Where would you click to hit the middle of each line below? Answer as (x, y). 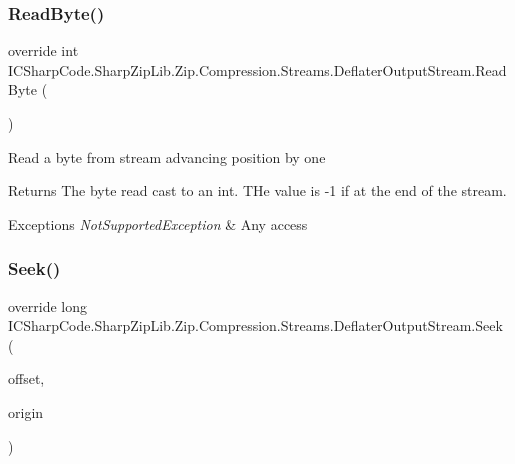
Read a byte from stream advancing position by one (167, 156)
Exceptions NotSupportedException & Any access (158, 223)
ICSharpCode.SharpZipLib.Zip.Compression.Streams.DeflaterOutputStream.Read (257, 69)
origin (26, 411)
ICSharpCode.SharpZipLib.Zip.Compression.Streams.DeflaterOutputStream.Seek (255, 325)
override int (43, 50)
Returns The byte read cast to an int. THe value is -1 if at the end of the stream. (257, 190)
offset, (26, 378)
